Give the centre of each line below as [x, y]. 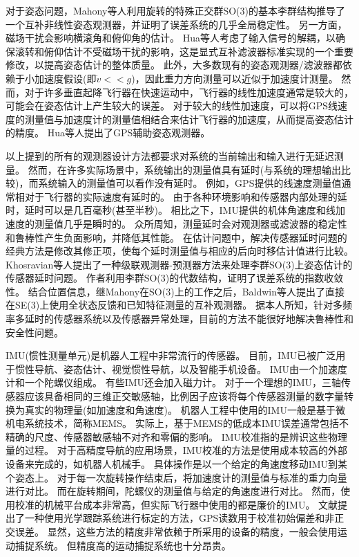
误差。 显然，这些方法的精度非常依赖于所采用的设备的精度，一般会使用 [176, 531]
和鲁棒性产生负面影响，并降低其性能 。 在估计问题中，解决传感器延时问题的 [176, 237]
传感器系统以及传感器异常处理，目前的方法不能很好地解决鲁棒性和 [203, 319]
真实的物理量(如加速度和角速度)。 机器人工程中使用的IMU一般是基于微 [185, 409]
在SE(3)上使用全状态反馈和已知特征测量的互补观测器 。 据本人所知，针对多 [174, 305]
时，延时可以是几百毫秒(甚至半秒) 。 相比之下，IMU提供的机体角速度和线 [171, 210]
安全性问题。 [35, 332]
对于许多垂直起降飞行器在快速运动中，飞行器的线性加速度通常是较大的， [189, 92]
